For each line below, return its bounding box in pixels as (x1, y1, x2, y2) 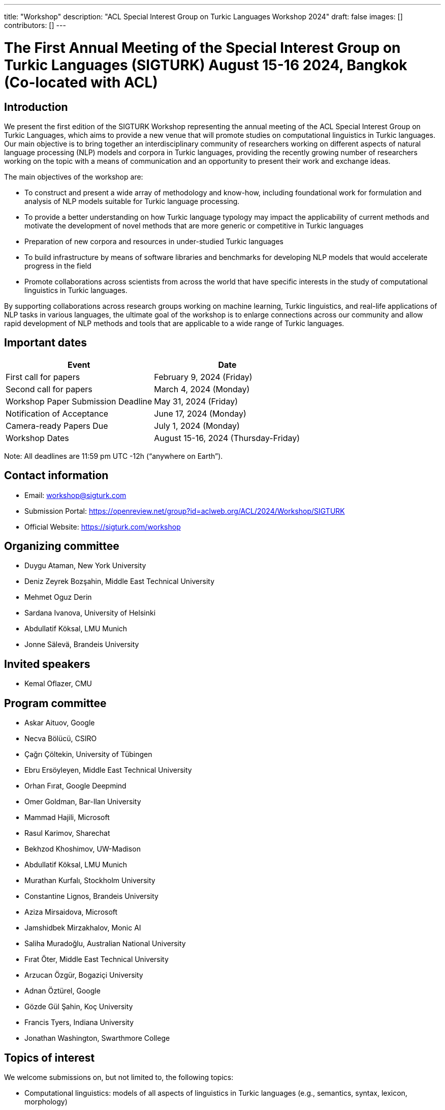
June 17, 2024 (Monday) (154, 408, 246, 419)
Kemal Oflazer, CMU (24, 679, 92, 688)
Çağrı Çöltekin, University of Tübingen (24, 750, 152, 759)
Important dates (4, 336, 87, 349)
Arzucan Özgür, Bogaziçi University (24, 971, 143, 980)
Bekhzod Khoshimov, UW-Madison (24, 844, 141, 854)
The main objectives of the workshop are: (4, 172, 143, 181)
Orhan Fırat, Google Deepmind (24, 781, 126, 791)
